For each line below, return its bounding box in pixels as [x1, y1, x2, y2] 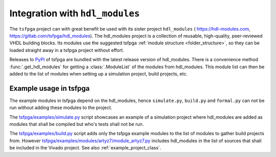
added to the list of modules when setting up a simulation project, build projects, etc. [9, 70, 188, 76]
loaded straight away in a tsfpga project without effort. [9, 47, 125, 53]
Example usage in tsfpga [9, 84, 90, 93]
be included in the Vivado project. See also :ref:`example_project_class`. [9, 145, 162, 151]
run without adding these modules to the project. [9, 104, 112, 111]
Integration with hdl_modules [9, 8, 140, 19]
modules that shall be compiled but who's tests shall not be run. [9, 121, 144, 127]
